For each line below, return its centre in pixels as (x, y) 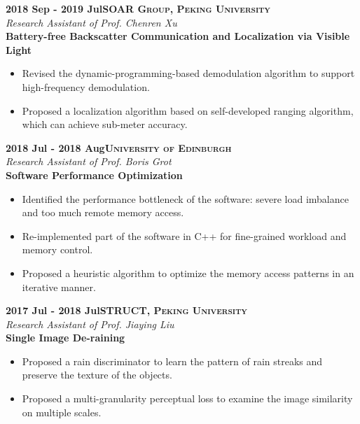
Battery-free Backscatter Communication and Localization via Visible (178, 36)
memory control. (57, 249)
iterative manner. (59, 287)
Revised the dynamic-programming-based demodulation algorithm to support (188, 73)
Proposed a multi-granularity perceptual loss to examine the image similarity (187, 398)
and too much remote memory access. (103, 212)
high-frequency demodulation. (86, 86)
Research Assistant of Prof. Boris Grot (89, 161)
